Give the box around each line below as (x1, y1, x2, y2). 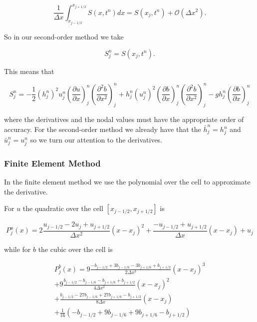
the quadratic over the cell (22, 203, 103, 213)
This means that (4, 65, 54, 76)
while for (4, 243, 31, 254)
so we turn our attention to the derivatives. (30, 134, 163, 144)
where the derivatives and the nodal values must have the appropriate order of (4, 114, 244, 124)
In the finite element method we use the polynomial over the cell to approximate (4, 176, 251, 187)
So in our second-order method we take (4, 31, 124, 41)
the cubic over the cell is (38, 243, 113, 254)
